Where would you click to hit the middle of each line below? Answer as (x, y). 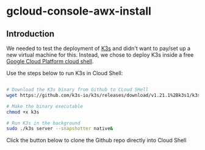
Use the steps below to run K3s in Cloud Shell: (65, 73)
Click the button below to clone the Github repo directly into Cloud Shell (96, 140)
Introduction (31, 34)
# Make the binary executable (45, 106)
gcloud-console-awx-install (79, 11)
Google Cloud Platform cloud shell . (50, 61)
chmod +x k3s (23, 112)
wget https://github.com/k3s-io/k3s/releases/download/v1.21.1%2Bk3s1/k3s (103, 95)
